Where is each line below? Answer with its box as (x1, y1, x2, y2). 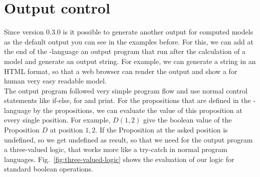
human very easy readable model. (4, 75, 107, 86)
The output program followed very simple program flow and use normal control (4, 85, 247, 95)
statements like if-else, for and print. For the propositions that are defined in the (4, 95, 251, 105)
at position (50, 124, 83, 135)
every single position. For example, (4, 114, 111, 125)
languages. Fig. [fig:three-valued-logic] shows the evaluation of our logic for (4, 153, 234, 164)
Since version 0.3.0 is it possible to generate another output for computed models (4, 26, 253, 37)
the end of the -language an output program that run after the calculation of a (4, 46, 246, 56)
